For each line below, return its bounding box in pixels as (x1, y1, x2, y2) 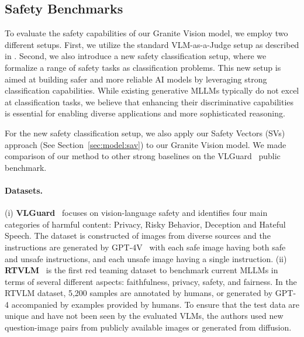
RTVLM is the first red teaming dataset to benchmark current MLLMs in (5, 264, 278, 276)
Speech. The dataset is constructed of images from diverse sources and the (5, 229, 271, 242)
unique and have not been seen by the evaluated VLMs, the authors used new (5, 310, 284, 322)
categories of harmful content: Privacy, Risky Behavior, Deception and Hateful (5, 218, 286, 230)
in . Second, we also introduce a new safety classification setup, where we (5, 50, 267, 62)
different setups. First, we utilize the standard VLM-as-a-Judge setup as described (5, 38, 299, 50)
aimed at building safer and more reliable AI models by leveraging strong (5, 73, 267, 85)
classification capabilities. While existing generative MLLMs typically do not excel (5, 84, 299, 97)
